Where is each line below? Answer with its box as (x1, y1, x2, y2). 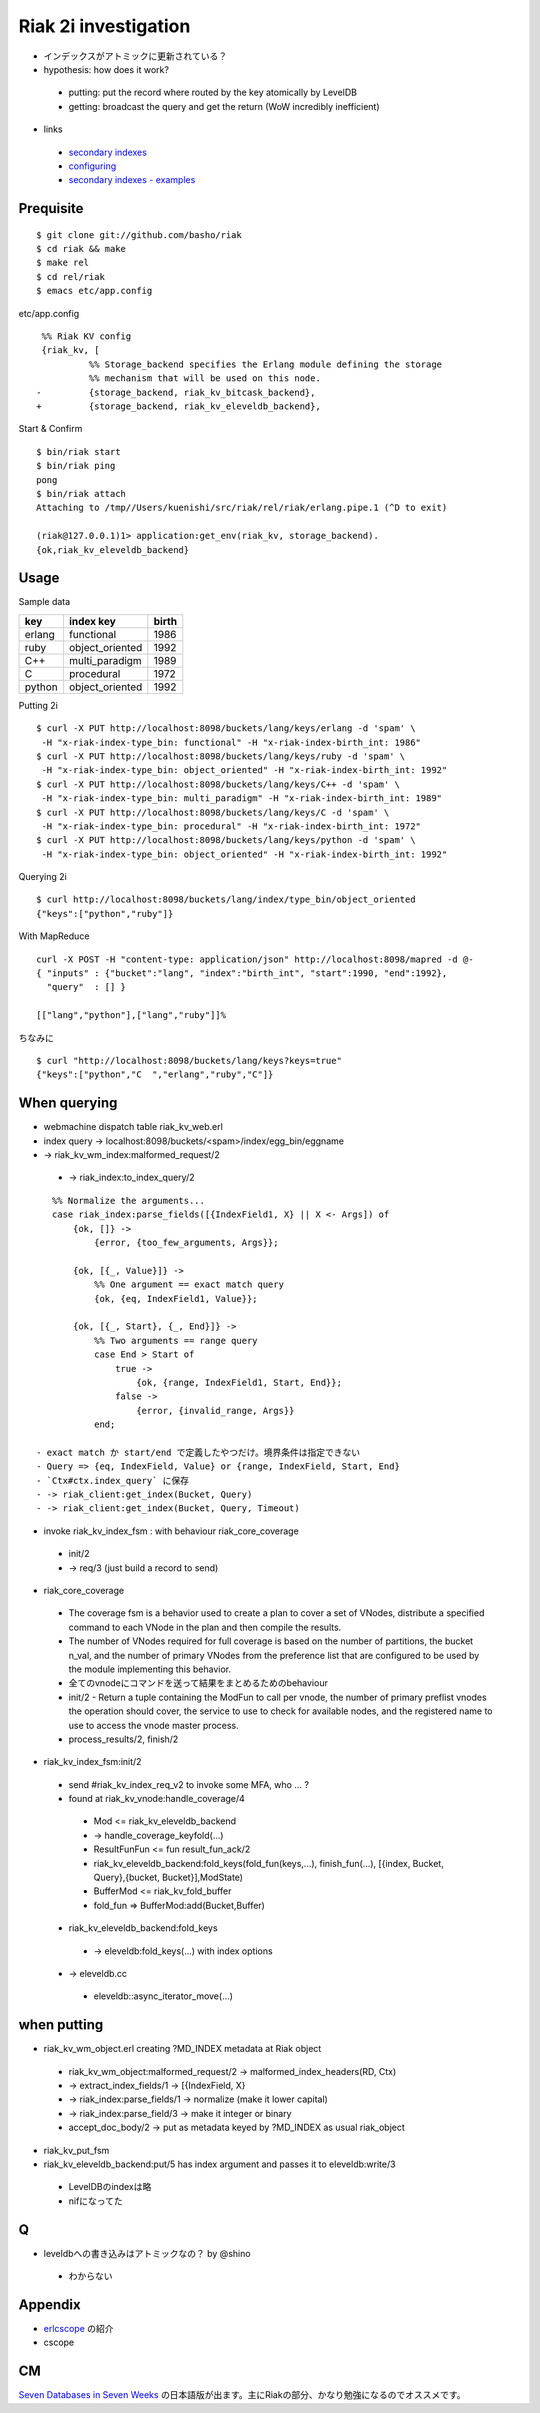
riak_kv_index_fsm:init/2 (43, 1756, 142, 1768)
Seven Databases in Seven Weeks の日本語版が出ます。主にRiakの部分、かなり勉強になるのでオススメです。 (18, 2389, 466, 2401)
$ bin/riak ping (36, 460, 116, 472)
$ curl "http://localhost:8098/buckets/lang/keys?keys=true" (36, 1055, 342, 1066)
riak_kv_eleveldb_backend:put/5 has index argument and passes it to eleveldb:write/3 (43, 2158, 396, 2170)
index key (68, 614, 117, 628)
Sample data (18, 596, 71, 608)
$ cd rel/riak (36, 271, 105, 282)
